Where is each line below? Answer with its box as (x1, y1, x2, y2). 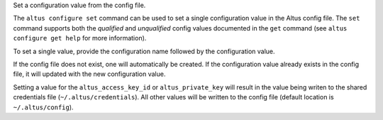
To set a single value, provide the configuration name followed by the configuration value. (13, 47, 276, 55)
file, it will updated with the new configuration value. (13, 70, 166, 78)
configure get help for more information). (13, 34, 147, 43)
